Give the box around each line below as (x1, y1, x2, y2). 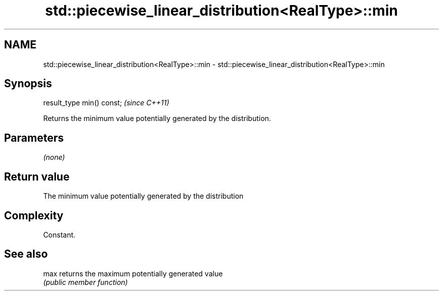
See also (4, 248, 48, 261)
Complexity (4, 209, 64, 222)
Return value (4, 170, 70, 183)
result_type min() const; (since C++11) (43, 98, 169, 107)
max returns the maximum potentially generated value (43, 269, 223, 278)
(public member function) (43, 277, 128, 286)
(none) (43, 153, 65, 162)
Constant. (43, 230, 76, 239)
